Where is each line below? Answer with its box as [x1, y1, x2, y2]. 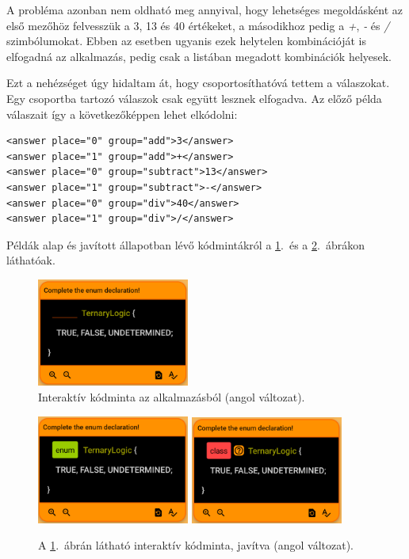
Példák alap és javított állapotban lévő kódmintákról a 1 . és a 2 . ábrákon [6, 236, 365, 253]
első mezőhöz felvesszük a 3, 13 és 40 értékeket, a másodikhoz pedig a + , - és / [6, 17, 390, 33]
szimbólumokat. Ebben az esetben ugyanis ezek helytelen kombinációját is [6, 32, 366, 49]
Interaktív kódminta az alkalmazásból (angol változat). [38, 389, 305, 405]
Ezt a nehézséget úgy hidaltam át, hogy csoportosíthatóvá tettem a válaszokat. [6, 74, 390, 91]
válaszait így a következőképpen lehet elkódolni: [6, 105, 238, 122]
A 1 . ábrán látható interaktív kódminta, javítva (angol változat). [38, 537, 354, 553]
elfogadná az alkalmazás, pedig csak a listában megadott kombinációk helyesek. [6, 48, 392, 64]
